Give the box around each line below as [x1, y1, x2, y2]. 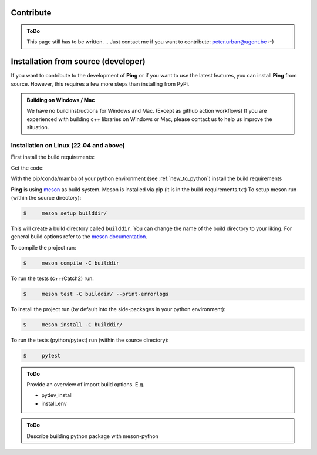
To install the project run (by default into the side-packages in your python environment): [11, 305, 226, 312]
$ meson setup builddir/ [23, 210, 107, 217]
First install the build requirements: [11, 153, 95, 161]
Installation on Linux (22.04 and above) [11, 141, 126, 150]
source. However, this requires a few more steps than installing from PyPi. [11, 80, 190, 87]
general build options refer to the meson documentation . [11, 233, 148, 240]
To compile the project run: [11, 244, 76, 251]
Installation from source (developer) [11, 56, 146, 67]
